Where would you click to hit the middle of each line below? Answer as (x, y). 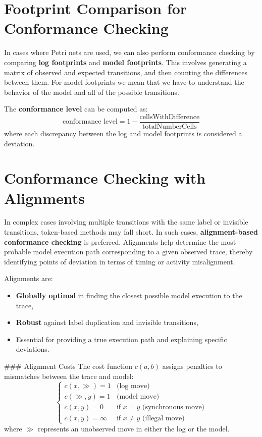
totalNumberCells (169, 126)
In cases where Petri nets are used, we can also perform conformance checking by (129, 52)
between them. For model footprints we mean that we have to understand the (124, 82)
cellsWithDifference (170, 117)
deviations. (33, 349)
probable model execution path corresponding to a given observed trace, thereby (128, 252)
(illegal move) (163, 418)
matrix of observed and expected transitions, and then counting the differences (126, 72)
